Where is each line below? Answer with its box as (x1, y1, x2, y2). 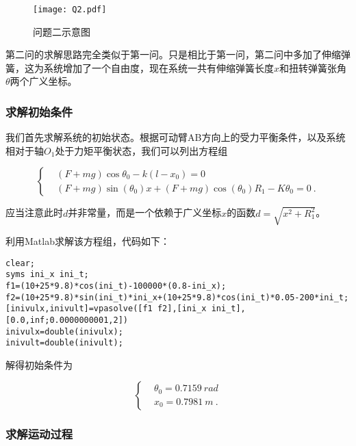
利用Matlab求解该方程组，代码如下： (5, 233, 170, 248)
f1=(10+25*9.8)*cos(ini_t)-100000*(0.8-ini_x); (5, 280, 227, 291)
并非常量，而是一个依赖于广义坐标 (68, 205, 222, 220)
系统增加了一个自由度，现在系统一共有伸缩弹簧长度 (43, 60, 274, 75)
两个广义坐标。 (10, 74, 77, 88)
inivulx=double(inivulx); (5, 326, 123, 337)
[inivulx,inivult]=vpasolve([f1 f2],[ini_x (5, 304, 207, 314)
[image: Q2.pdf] (33, 5, 107, 14)
